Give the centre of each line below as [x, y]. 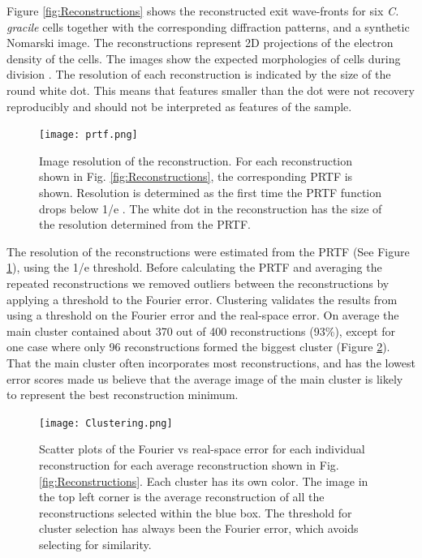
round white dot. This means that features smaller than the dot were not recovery [211, 90]
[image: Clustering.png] [106, 423]
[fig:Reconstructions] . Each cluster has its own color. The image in [204, 481]
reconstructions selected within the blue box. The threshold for [196, 512]
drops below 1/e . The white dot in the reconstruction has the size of [211, 208]
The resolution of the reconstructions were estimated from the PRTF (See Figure [208, 251]
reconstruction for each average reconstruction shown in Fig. [189, 464]
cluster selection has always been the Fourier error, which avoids [199, 528]
